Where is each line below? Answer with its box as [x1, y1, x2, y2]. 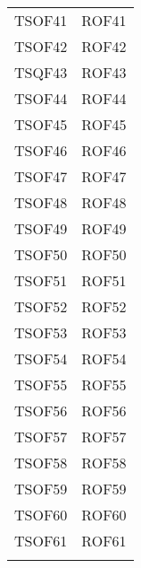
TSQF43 [14, 62, 68, 83]
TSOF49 [14, 218, 68, 239]
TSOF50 [14, 244, 68, 265]
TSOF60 [14, 504, 68, 525]
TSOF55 [14, 374, 68, 395]
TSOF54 [14, 348, 68, 369]
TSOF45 [14, 114, 68, 135]
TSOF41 [14, 10, 68, 31]
